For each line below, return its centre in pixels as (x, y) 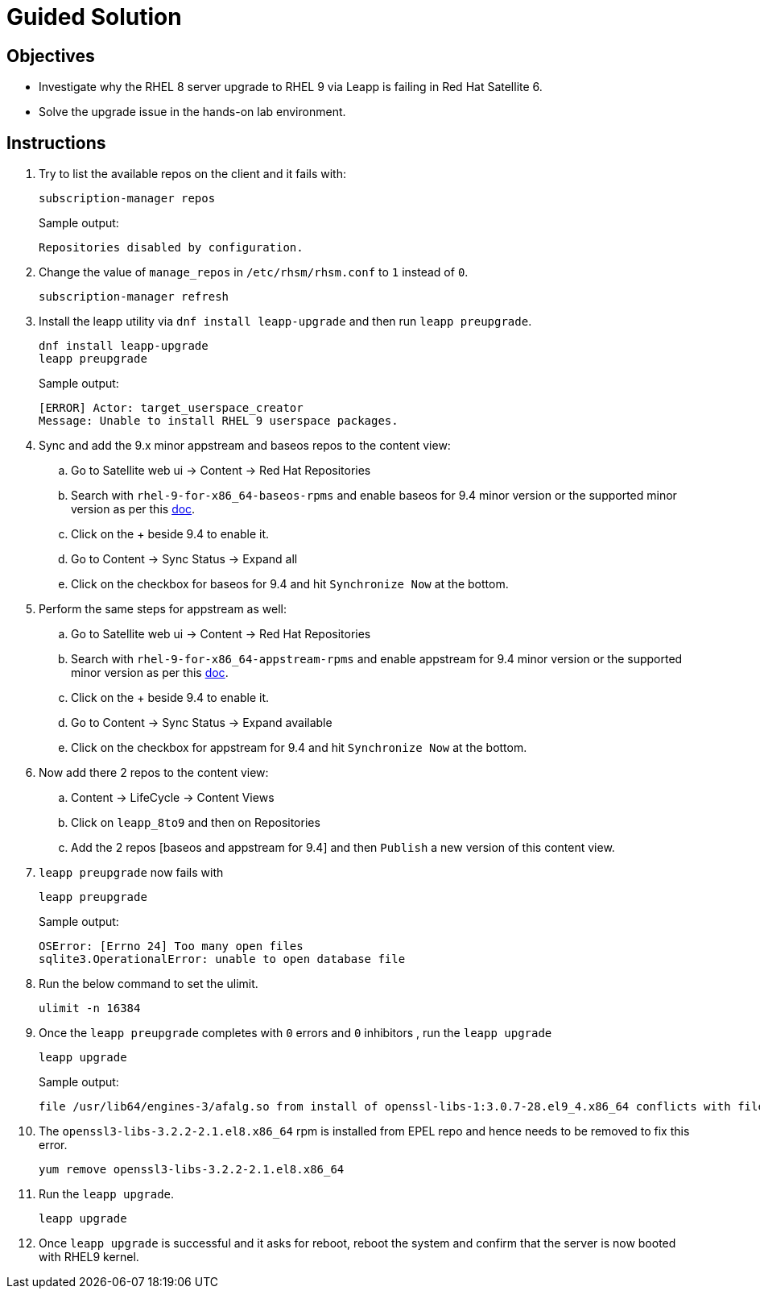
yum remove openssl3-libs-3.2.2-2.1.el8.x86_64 (192, 1170)
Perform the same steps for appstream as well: (163, 609)
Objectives (51, 56)
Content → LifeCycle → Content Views (173, 798)
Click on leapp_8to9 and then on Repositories (196, 823)
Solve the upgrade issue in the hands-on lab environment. (192, 112)
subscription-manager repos (127, 199)
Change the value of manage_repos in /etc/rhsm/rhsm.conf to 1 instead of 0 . (254, 272)
